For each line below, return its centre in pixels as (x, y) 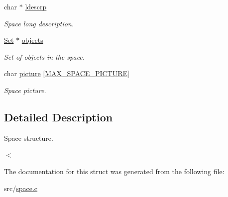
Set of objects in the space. (45, 56)
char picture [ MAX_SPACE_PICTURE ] (67, 73)
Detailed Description (58, 117)
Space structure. (29, 138)
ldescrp (36, 6)
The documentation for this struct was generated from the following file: (114, 171)
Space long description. (39, 23)
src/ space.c (21, 188)
